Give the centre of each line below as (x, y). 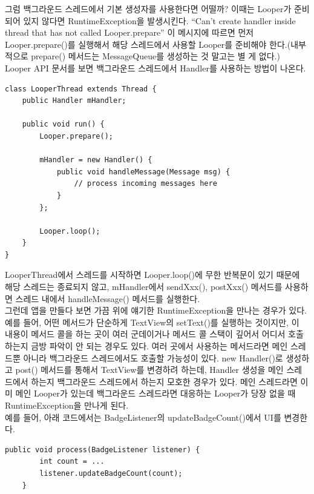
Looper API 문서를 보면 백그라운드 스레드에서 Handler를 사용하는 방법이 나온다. (155, 68)
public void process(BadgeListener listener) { (103, 450)
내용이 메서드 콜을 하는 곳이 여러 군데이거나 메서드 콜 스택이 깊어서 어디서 (145, 334)
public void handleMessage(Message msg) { (143, 172)
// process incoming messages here (146, 184)
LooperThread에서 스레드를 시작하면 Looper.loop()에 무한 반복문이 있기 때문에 (152, 275)
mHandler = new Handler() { (96, 160)
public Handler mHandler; (74, 101)
